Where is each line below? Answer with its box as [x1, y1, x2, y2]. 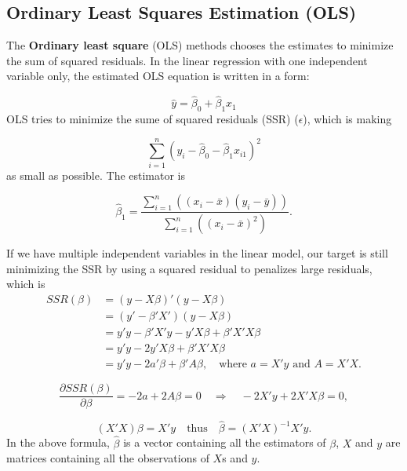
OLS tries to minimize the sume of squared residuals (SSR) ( [6, 111, 299, 126]
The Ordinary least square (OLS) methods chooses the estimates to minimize [6, 37, 394, 53]
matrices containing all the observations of [6, 450, 209, 466]
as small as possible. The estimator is [6, 166, 186, 183]
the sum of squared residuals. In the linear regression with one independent [6, 52, 368, 68]
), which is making [303, 111, 392, 126]
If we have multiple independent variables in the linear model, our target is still [6, 245, 388, 261]
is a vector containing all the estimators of [123, 434, 326, 451]
